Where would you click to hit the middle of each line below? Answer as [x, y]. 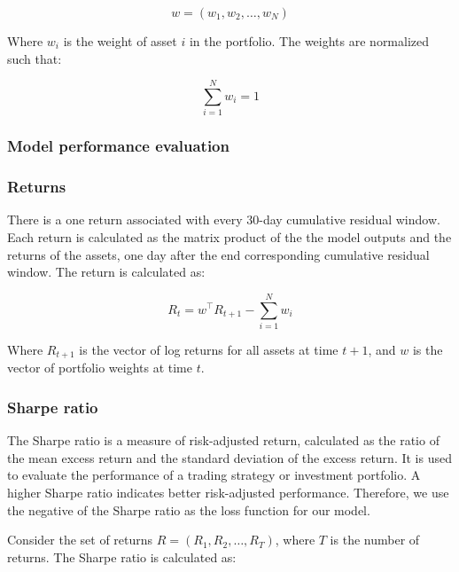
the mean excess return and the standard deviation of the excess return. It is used [229, 457]
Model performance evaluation [118, 146]
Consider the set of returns [80, 540]
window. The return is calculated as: [106, 272]
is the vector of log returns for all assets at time [209, 349]
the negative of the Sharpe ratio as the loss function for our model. [189, 509]
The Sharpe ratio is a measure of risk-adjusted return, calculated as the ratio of [223, 440]
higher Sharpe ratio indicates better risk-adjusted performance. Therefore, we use [228, 492]
